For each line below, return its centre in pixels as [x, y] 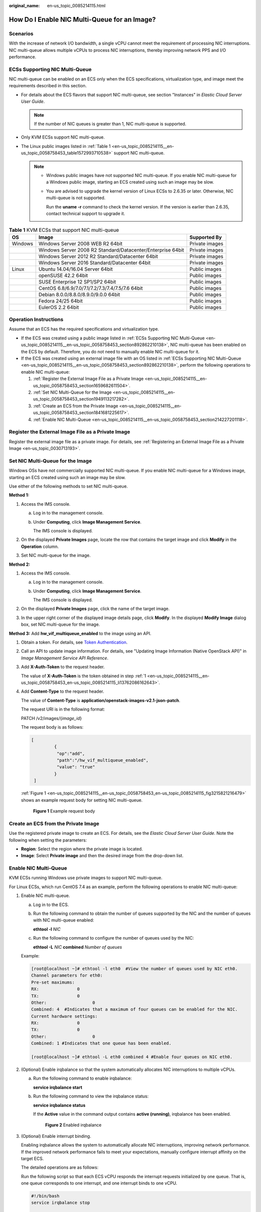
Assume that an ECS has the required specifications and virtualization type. [84, 329]
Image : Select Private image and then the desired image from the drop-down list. [102, 856]
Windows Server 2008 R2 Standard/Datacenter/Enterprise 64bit [111, 250]
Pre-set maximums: [53, 982]
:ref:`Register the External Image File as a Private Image [88, 379]
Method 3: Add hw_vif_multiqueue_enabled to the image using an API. [80, 633]
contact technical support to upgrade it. [86, 213]
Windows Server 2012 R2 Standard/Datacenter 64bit [98, 256]
